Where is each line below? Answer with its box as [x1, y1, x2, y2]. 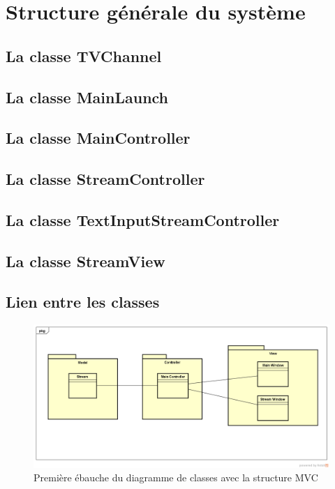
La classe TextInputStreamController [6, 209, 280, 230]
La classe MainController [6, 127, 191, 149]
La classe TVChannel [6, 45, 162, 66]
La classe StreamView [6, 250, 165, 271]
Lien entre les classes [6, 291, 160, 313]
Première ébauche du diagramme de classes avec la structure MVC [33, 470, 318, 485]
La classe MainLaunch [6, 86, 169, 107]
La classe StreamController [6, 168, 205, 190]
